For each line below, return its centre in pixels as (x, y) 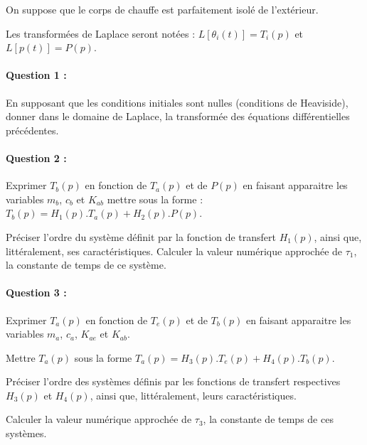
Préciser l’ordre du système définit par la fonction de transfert (141, 236)
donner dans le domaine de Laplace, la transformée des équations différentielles (178, 116)
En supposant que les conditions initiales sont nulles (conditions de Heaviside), (177, 102)
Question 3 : (36, 293)
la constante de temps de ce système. (86, 265)
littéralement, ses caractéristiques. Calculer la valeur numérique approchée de (174, 251)
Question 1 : (36, 75)
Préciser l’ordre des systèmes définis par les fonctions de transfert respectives (173, 381)
